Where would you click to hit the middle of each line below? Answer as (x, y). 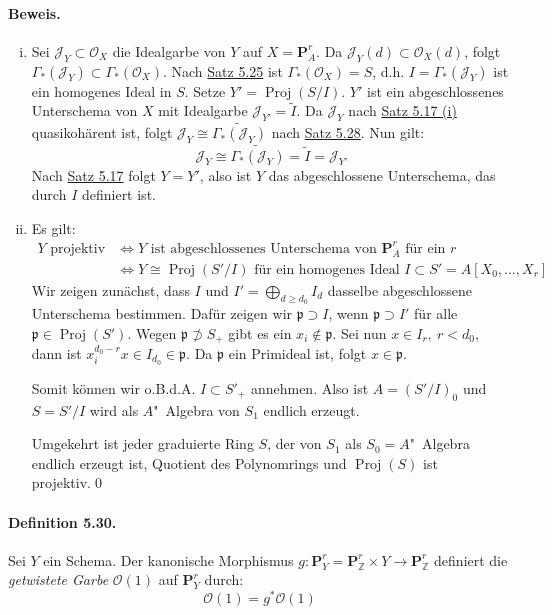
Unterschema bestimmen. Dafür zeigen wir (162, 312)
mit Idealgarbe (203, 110)
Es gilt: (53, 227)
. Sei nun (359, 332)
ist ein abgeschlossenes (435, 90)
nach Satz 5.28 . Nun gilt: (348, 132)
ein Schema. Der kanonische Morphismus (168, 559)
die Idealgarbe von (169, 50)
